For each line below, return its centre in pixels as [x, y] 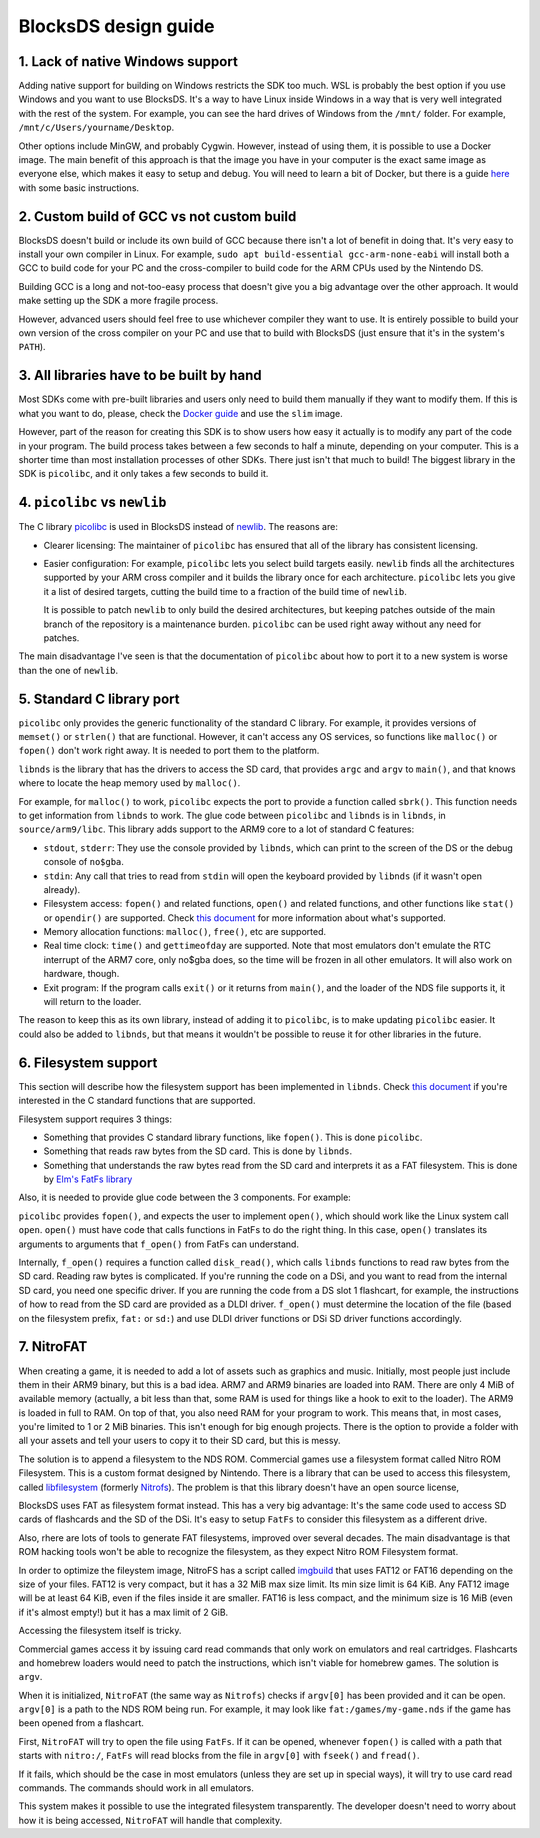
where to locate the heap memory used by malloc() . [129, 783]
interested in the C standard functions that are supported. [137, 1101]
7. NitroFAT [53, 1346]
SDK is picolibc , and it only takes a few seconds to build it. [143, 474]
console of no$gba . [84, 862]
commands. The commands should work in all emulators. [136, 1788]
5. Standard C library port [99, 698]
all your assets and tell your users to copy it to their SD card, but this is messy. [179, 1441]
